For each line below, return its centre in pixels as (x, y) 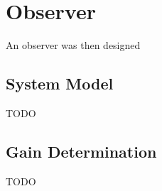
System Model (60, 83)
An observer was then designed (73, 45)
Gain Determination (81, 151)
